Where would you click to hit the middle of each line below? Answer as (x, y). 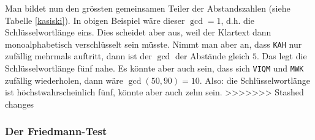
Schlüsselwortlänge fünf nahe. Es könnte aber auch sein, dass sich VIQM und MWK (154, 68)
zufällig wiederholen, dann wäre (64, 80)
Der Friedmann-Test (56, 131)
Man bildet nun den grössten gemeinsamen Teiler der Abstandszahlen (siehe (148, 8)
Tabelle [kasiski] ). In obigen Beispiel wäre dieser (95, 20)
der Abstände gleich (212, 56)
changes (20, 104)
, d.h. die (237, 20)
